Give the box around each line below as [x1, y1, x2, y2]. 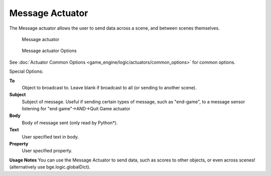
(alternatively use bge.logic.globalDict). [9, 164, 91, 170]
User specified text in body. [22, 133, 79, 140]
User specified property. [22, 148, 73, 154]
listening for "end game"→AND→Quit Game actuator [22, 106, 130, 112]
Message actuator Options [22, 48, 77, 54]
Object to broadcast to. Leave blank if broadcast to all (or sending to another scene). [22, 84, 197, 90]
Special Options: [9, 68, 44, 75]
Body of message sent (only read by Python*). [22, 119, 118, 125]
